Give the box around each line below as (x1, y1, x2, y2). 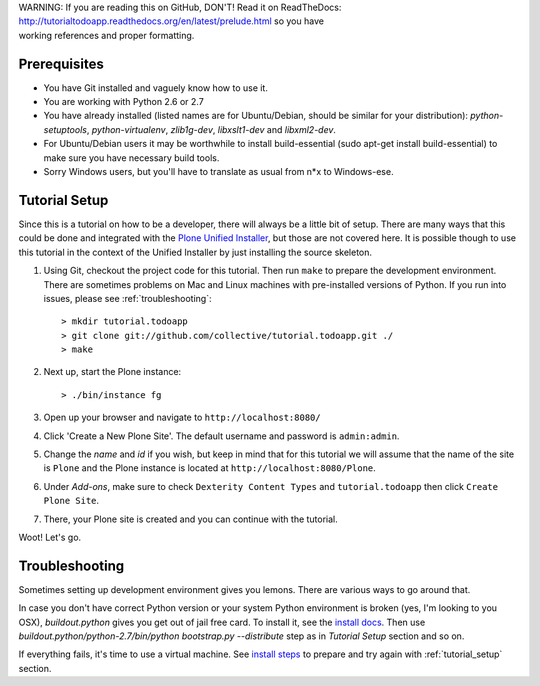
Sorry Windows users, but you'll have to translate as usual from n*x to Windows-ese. (43, 166, 394, 178)
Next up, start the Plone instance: (43, 366, 182, 378)
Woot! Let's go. (18, 531, 82, 543)
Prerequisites (18, 55, 104, 72)
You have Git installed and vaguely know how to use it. (43, 81, 269, 94)
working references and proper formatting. (18, 29, 195, 41)
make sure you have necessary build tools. (43, 151, 220, 164)
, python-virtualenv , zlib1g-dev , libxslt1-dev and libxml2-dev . (86, 123, 337, 135)
